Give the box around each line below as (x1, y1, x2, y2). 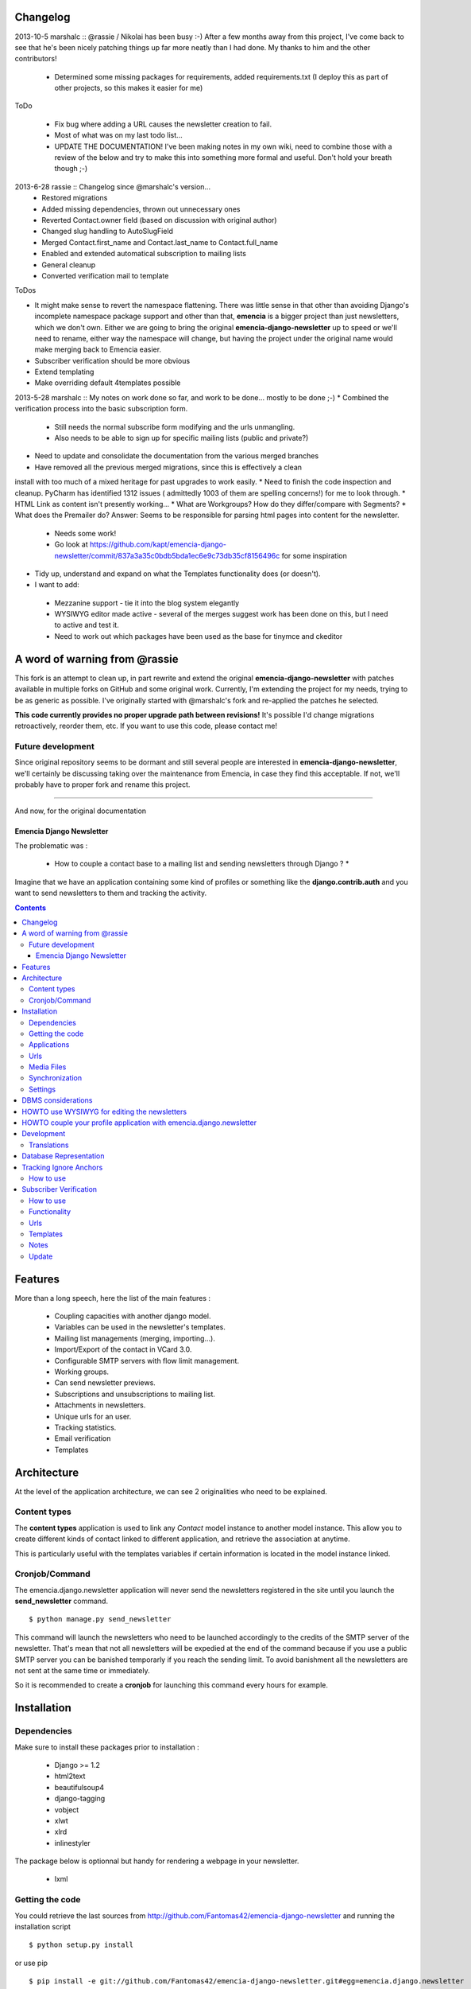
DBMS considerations (21, 1096, 93, 1105)
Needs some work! (54, 528, 117, 538)
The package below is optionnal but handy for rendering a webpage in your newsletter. (14, 1856, 299, 1866)
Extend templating (34, 367, 95, 377)
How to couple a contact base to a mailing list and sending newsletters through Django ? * (54, 859, 349, 869)
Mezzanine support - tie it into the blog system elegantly (54, 597, 240, 608)
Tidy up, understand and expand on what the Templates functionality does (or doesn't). (34, 569, 321, 578)
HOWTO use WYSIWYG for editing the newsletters (21, 1107, 187, 1116)
